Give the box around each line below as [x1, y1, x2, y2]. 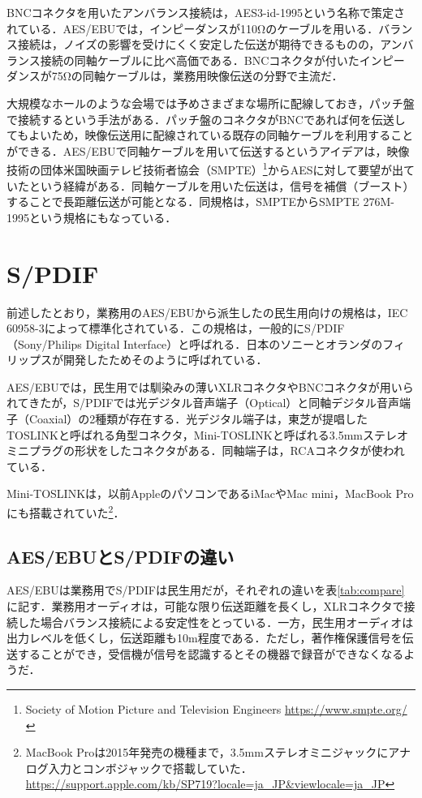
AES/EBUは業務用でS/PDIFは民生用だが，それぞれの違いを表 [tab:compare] [6, 581, 405, 598]
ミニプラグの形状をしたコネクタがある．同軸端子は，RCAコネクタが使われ [6, 442, 405, 459]
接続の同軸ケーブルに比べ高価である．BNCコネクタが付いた [40, 51, 360, 68]
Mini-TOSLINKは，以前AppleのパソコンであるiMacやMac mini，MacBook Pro [6, 485, 414, 502]
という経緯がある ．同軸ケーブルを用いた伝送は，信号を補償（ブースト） [28, 177, 415, 194]
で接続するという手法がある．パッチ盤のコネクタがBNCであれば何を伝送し [6, 110, 406, 127]
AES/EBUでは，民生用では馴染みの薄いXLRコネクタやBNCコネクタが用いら [6, 378, 414, 395]
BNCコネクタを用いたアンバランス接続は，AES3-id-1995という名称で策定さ [6, 4, 405, 20]
